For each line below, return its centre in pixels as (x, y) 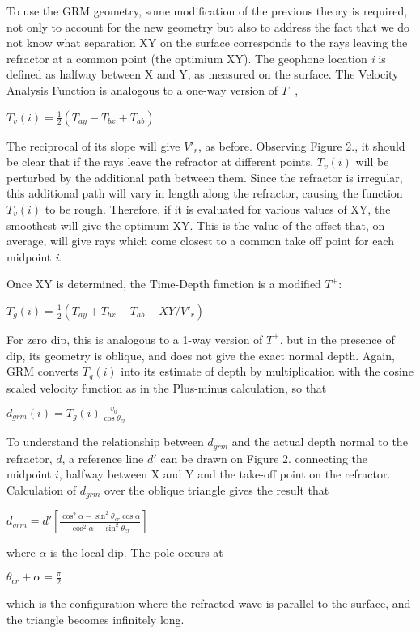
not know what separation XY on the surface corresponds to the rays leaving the (207, 42)
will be (372, 161)
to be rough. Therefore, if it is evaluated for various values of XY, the (218, 208)
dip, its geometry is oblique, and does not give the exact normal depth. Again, (201, 355)
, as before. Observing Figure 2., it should (301, 145)
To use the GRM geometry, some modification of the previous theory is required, (207, 11)
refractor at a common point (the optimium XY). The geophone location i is (196, 58)
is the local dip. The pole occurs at (137, 552)
